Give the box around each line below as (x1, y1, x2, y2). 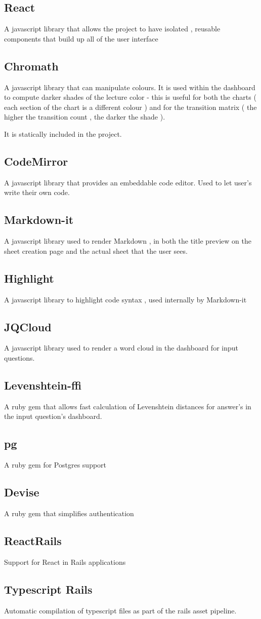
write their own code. (4, 187, 70, 198)
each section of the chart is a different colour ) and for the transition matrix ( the (4, 101, 257, 112)
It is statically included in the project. (4, 128, 122, 139)
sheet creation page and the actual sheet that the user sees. (4, 245, 188, 256)
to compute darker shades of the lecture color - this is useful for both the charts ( (4, 92, 256, 102)
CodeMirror (4, 153, 68, 169)
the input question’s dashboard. (4, 411, 102, 421)
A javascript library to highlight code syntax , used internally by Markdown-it (4, 294, 247, 304)
